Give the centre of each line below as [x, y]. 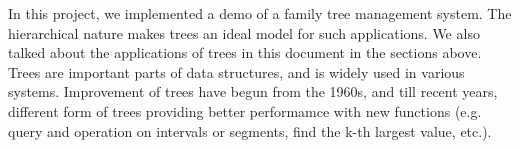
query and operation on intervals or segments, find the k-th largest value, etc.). [250, 130]
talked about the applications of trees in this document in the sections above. [245, 52]
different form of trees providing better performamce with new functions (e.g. [245, 110]
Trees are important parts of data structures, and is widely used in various [236, 71]
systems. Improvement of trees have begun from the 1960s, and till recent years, [253, 91]
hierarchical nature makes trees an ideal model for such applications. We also [244, 32]
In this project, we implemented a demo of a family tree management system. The [260, 13]
